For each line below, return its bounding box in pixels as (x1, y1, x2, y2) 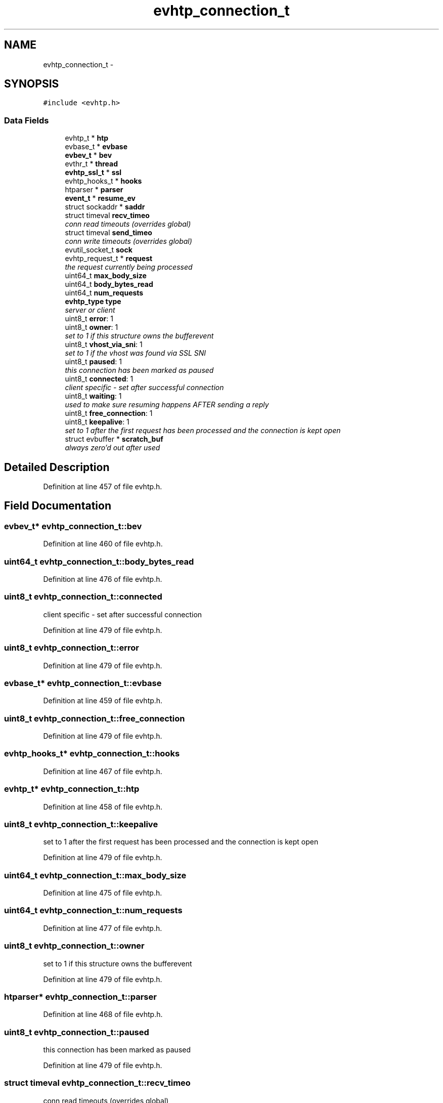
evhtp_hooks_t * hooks (65, 177, 142, 186)
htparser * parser (65, 185, 123, 194)
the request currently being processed (65, 263, 193, 272)
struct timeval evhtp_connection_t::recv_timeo (4, 1078, 191, 1088)
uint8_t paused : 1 (65, 357, 122, 366)
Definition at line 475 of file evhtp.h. (43, 888, 162, 897)
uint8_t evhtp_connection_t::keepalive (4, 819, 158, 829)
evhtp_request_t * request (65, 254, 153, 263)
